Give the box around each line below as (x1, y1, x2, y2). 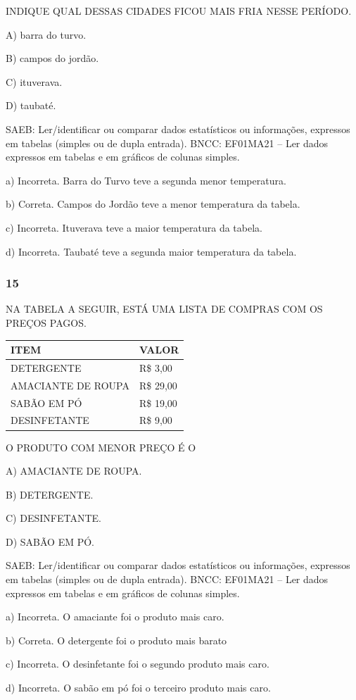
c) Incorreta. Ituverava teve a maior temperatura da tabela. (6, 220, 262, 235)
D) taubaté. (6, 98, 56, 113)
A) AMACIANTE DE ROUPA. (6, 463, 142, 478)
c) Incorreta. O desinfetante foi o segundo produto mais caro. (6, 656, 269, 671)
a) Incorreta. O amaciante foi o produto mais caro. (6, 609, 224, 624)
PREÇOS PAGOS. (6, 315, 87, 330)
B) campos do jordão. (6, 51, 99, 65)
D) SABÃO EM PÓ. (6, 534, 95, 549)
